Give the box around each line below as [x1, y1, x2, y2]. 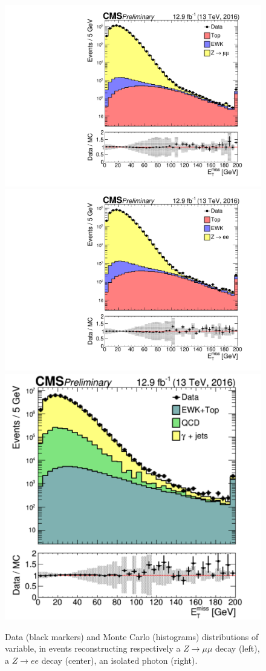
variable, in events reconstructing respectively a [5, 642, 181, 655]
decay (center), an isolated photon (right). [41, 653, 198, 666]
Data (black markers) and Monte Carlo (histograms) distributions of [5, 630, 259, 643]
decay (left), [215, 642, 260, 655]
